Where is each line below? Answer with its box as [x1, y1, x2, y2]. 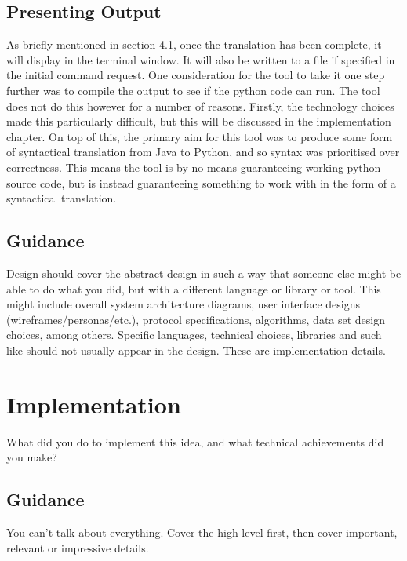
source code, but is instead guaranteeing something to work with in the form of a [6, 174, 396, 191]
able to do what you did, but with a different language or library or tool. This [6, 280, 381, 297]
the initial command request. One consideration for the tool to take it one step [6, 67, 385, 83]
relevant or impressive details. [6, 539, 149, 556]
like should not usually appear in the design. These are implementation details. [6, 341, 386, 358]
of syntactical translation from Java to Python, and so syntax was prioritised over [6, 144, 400, 160]
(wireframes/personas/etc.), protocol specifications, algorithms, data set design [6, 311, 386, 327]
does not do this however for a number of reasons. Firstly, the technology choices [6, 97, 394, 114]
